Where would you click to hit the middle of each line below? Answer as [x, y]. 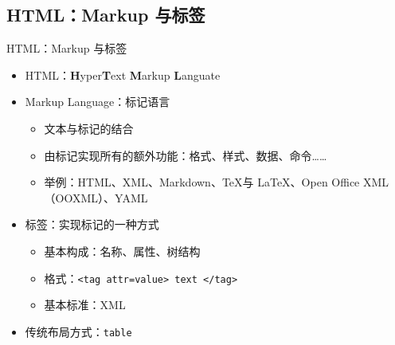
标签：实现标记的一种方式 [92, 224]
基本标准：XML [85, 305]
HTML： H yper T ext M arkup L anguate [123, 74]
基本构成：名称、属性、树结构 [122, 251]
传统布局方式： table [78, 331]
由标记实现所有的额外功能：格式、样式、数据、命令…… [186, 155]
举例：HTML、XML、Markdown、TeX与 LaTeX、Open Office [202, 182]
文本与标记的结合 [89, 128]
